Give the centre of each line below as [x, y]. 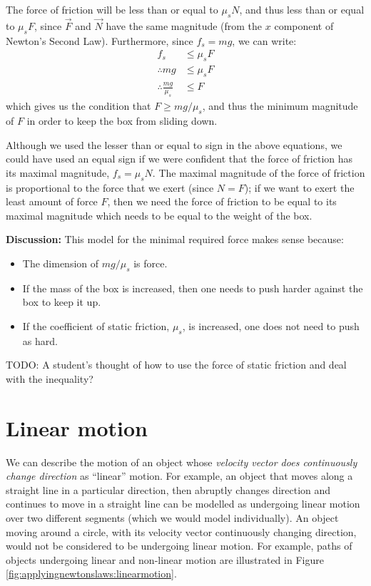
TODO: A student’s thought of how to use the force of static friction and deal [176, 365]
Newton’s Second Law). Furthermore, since [100, 40]
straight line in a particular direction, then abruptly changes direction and [168, 489]
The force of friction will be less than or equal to [112, 9]
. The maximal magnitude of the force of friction [259, 172]
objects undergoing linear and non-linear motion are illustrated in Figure [165, 559]
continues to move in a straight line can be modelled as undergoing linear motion [183, 504]
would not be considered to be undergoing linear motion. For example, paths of [179, 546]
